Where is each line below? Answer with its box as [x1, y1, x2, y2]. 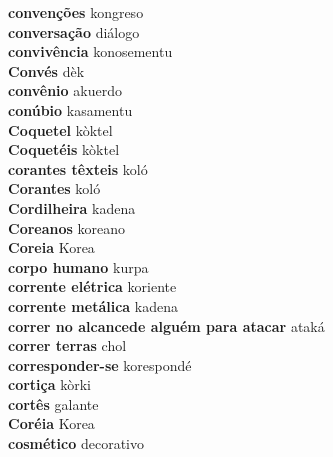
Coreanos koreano [8, 217, 126, 238]
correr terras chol [8, 335, 127, 356]
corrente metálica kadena [8, 295, 178, 316]
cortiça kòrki [8, 374, 91, 395]
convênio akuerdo [8, 80, 122, 101]
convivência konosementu [8, 41, 173, 62]
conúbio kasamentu [8, 99, 133, 120]
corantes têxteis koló [8, 158, 148, 179]
